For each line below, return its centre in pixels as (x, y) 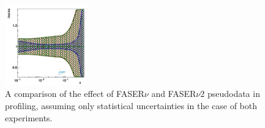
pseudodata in (233, 94)
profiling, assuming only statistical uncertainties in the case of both (131, 105)
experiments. (29, 117)
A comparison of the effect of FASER (75, 94)
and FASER (174, 94)
